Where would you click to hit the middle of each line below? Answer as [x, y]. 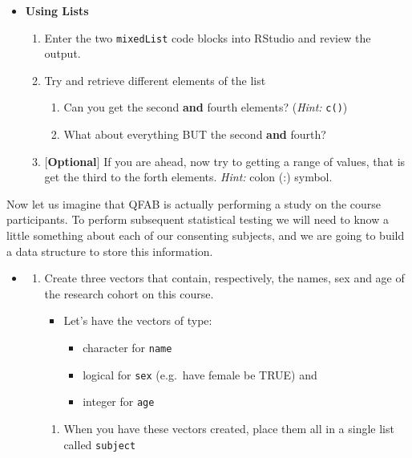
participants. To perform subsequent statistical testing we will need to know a [198, 219]
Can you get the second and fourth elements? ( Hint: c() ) [206, 107]
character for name [127, 348]
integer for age [119, 401]
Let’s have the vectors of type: [138, 320]
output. [63, 53]
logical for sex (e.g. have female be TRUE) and [200, 374]
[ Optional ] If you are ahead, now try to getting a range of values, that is [225, 161]
